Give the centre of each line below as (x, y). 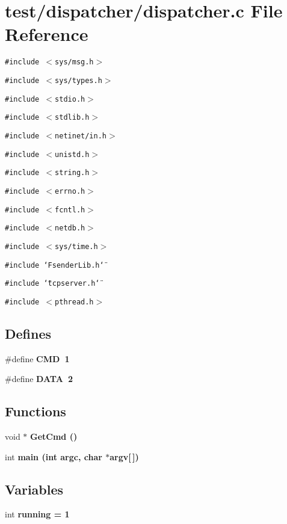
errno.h (70, 191)
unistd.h (72, 154)
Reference (47, 34)
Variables (34, 489)
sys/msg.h (74, 62)
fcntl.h (70, 210)
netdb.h (70, 228)
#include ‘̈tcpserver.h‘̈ (52, 284)
